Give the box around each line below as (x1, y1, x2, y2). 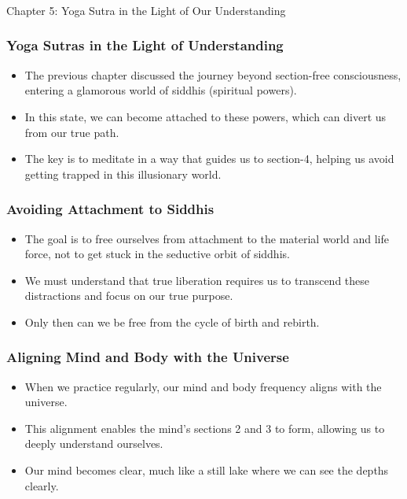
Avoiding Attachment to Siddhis (6, 199, 214, 219)
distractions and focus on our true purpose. (24, 287, 233, 304)
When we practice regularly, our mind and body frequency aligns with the (24, 378, 382, 394)
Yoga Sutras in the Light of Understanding (6, 35, 284, 55)
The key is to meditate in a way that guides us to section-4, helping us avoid (24, 150, 394, 167)
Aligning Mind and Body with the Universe (6, 347, 289, 367)
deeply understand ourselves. (24, 435, 163, 452)
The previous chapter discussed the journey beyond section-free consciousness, (24, 66, 401, 83)
